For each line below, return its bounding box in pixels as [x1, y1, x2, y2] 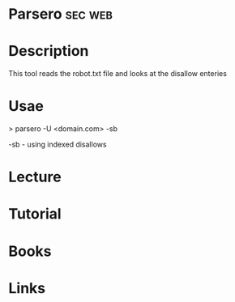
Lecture [8, 168, 62, 186]
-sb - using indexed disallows [8, 139, 107, 150]
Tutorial [8, 205, 62, 223]
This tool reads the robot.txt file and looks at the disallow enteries [8, 69, 227, 79]
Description [8, 42, 89, 61]
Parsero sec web [8, 5, 113, 23]
